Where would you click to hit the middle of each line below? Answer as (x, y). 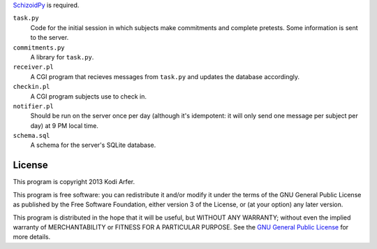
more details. (32, 237)
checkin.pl (31, 87)
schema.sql (31, 136)
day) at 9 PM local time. (65, 125)
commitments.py (39, 48)
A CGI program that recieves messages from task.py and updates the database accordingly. (165, 76)
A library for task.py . (62, 57)
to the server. (50, 38)
